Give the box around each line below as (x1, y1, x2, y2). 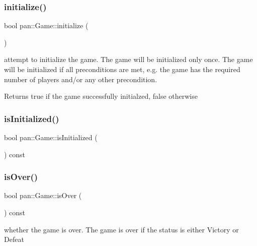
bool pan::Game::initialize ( (4, 20, 89, 31)
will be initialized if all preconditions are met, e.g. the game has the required (4, 64, 240, 74)
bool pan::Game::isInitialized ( (4, 132, 98, 142)
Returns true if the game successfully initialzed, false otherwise (4, 91, 198, 101)
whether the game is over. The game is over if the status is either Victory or (4, 224, 239, 234)
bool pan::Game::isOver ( (4, 190, 82, 201)
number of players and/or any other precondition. (4, 74, 157, 84)
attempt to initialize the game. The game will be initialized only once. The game (4, 54, 253, 65)
